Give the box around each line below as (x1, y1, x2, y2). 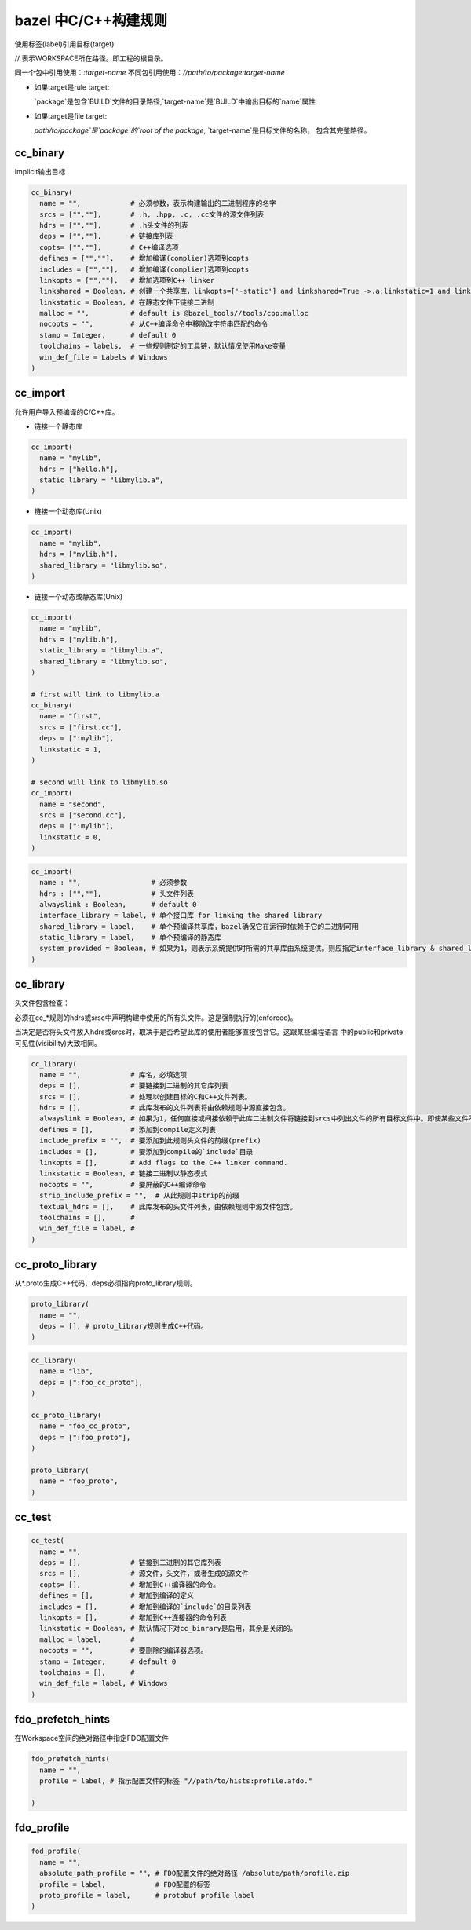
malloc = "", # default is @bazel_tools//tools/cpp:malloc (39, 309, 309, 318)
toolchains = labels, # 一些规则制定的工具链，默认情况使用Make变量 (39, 342, 287, 351)
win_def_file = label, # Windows (39, 1679, 168, 1688)
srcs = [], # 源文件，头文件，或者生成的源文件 (39, 1569, 249, 1578)
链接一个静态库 (34, 421, 82, 431)
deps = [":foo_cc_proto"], (39, 1378, 144, 1387)
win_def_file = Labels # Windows (39, 353, 168, 361)
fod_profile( (31, 1847, 82, 1856)
